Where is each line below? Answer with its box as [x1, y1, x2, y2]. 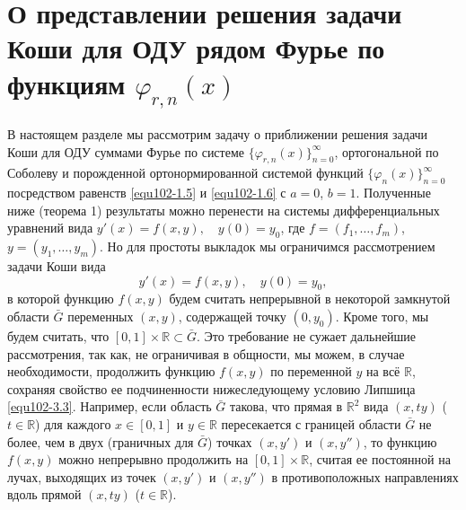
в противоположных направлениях [271, 467, 459, 486]
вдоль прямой [7, 485, 82, 504]
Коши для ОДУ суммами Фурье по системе [7, 142, 244, 161]
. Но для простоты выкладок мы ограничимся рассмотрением [100, 237, 435, 256]
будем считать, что [7, 327, 110, 346]
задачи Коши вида [7, 257, 106, 276]
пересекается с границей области [221, 415, 401, 434]
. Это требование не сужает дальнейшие [196, 327, 417, 346]
